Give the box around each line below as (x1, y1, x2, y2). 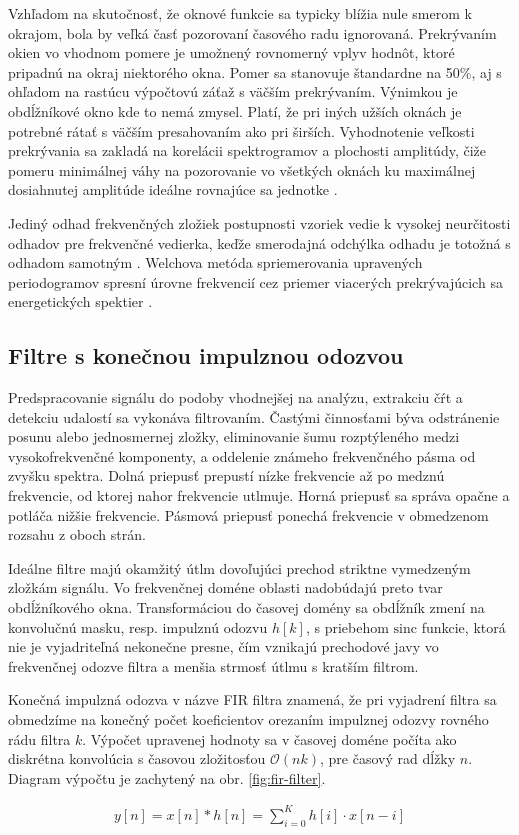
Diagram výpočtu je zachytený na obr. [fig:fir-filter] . (8, 767, 326, 788)
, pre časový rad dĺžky (320, 748, 456, 769)
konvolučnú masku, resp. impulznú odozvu (8, 616, 268, 637)
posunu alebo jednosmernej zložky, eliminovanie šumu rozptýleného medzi (8, 426, 460, 447)
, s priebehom (305, 616, 389, 637)
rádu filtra (8, 728, 71, 749)
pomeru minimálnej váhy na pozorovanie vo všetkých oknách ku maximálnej (8, 159, 476, 180)
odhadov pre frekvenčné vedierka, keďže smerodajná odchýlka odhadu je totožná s (8, 232, 511, 253)
